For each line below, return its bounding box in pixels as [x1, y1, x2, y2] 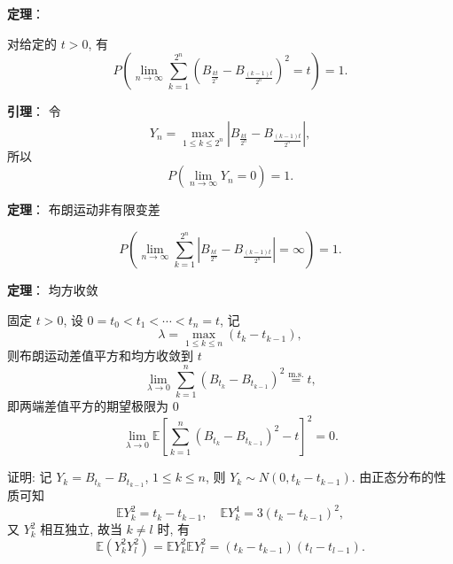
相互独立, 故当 [40, 520, 122, 538]
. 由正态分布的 [351, 467, 434, 486]
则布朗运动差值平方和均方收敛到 [7, 346, 193, 365]
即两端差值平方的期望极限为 [7, 397, 168, 415]
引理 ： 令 [7, 102, 61, 120]
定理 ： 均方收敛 [7, 280, 98, 298]
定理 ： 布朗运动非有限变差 [7, 200, 160, 219]
